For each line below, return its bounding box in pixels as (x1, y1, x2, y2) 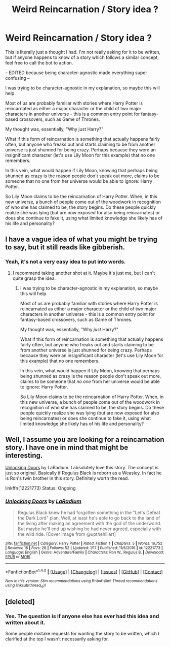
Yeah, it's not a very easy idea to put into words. (5, 258, 126, 265)
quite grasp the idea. (12, 275, 56, 281)
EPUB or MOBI (5, 554, 30, 559)
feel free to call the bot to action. (5, 59, 73, 66)
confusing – (5, 75, 30, 81)
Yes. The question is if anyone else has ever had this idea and (5, 613, 159, 620)
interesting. (5, 451, 43, 460)
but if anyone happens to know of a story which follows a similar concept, (5, 54, 159, 60)
